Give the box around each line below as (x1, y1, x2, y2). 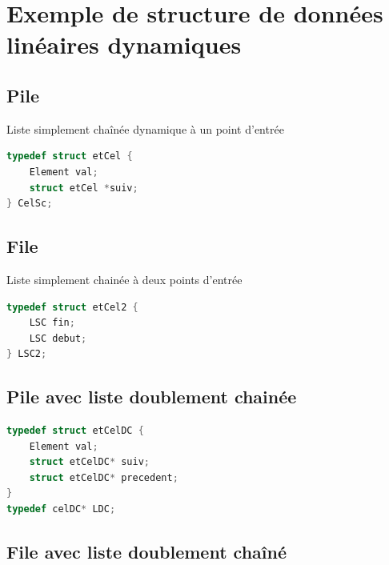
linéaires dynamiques (6, 28, 242, 61)
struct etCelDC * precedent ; (29, 471, 178, 483)
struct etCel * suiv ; (29, 182, 138, 194)
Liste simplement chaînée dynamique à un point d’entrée (6, 120, 284, 137)
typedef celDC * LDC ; (6, 503, 116, 515)
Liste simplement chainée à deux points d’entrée (6, 270, 243, 287)
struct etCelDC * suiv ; (29, 456, 150, 468)
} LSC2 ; (6, 348, 47, 360)
